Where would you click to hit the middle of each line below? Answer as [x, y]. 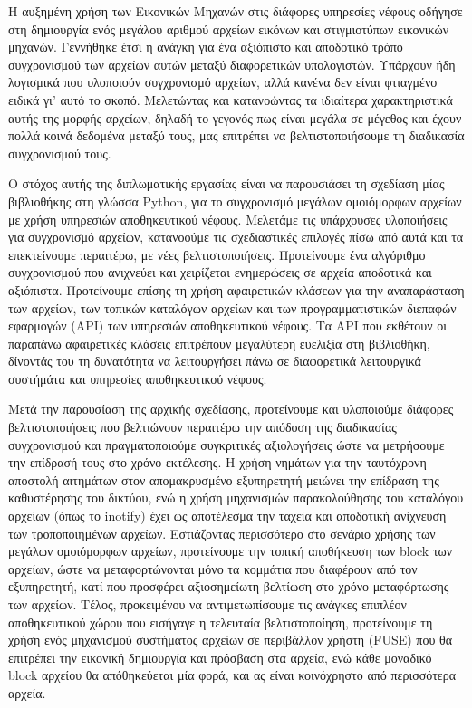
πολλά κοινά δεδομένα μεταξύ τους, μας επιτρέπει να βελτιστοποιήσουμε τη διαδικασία [236, 135]
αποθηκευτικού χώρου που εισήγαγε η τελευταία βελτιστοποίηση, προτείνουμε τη [221, 622]
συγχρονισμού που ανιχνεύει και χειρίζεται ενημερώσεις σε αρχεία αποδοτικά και [220, 272]
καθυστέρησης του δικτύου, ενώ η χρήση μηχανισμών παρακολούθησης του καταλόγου [236, 498]
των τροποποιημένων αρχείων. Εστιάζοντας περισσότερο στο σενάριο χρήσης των [222, 533]
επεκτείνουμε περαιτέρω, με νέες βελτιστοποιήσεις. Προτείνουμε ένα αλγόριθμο [217, 254]
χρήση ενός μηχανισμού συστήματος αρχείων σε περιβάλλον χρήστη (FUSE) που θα [231, 640]
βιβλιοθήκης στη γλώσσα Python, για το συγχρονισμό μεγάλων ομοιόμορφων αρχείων [235, 201]
